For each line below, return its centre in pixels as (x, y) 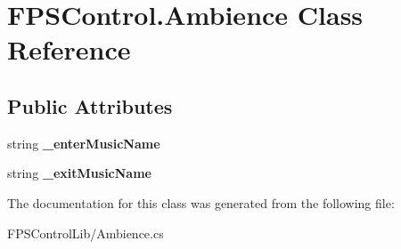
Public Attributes (90, 105)
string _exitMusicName (79, 173)
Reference (69, 49)
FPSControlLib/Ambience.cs (86, 233)
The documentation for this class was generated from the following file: (201, 202)
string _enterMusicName (84, 143)
